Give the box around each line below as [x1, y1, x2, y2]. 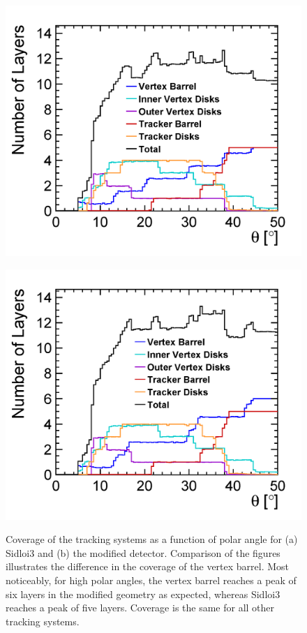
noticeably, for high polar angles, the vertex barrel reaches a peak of [6, 572, 297, 587]
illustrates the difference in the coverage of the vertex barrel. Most [6, 559, 290, 574]
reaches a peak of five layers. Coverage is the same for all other [6, 600, 275, 615]
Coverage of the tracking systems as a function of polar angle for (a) [6, 532, 298, 546]
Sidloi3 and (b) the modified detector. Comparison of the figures [6, 545, 280, 560]
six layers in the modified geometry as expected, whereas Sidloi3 [6, 586, 280, 601]
